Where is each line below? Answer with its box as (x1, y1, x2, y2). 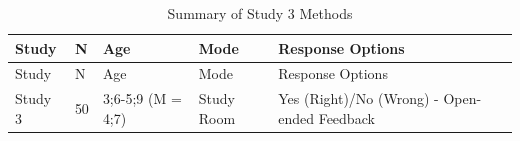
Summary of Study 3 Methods (167, 3, 353, 23)
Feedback (318, 107, 375, 128)
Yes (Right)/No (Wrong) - (278, 88, 439, 109)
